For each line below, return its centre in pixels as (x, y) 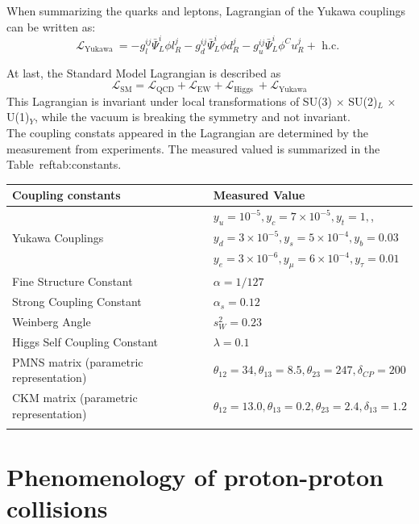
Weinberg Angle (52, 321)
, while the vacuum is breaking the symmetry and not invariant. (192, 117)
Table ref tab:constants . (64, 164)
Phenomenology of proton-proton (195, 477)
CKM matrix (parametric (75, 398)
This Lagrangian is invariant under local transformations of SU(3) (170, 101)
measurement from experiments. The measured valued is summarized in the (193, 148)
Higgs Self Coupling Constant (85, 341)
